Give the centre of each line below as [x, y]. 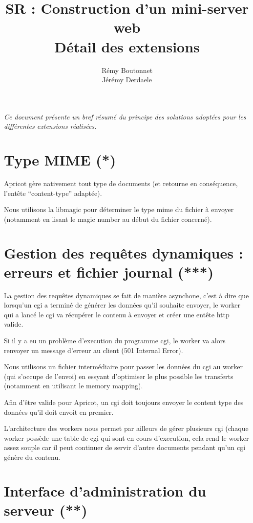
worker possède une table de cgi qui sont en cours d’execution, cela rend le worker [126, 438]
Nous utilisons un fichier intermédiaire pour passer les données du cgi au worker [123, 367]
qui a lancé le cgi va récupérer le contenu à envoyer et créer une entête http [117, 314]
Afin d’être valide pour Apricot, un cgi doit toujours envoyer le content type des [124, 402]
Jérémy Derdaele [127, 80]
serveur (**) [46, 510]
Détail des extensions [127, 46]
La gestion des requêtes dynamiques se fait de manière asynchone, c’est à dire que [126, 295]
